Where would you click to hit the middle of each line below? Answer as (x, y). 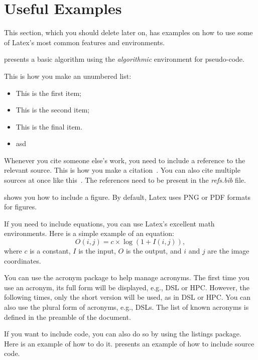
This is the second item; (53, 110)
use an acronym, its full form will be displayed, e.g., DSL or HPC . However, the (127, 287)
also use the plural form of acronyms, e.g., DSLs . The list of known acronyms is (126, 307)
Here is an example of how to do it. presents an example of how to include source (129, 343)
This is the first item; (48, 93)
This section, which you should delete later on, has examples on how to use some (128, 32)
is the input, (97, 251)
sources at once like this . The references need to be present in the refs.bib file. (125, 180)
